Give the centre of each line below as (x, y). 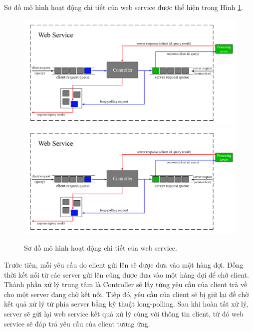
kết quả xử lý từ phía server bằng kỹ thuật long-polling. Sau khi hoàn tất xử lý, (126, 304)
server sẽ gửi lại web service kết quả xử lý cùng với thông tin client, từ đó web (124, 314)
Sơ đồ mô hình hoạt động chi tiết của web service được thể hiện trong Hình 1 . (124, 7)
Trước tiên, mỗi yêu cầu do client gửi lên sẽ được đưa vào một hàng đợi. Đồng (124, 265)
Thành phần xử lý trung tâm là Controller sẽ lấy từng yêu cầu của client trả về (126, 284)
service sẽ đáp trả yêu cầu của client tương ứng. (77, 323)
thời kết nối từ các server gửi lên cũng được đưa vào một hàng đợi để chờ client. (126, 274)
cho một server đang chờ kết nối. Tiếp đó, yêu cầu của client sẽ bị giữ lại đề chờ (126, 294)
